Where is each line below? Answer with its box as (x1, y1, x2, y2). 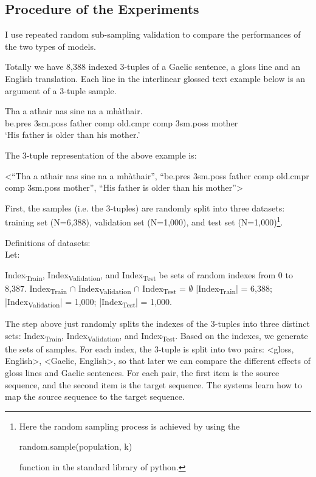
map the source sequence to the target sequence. (5, 390, 185, 403)
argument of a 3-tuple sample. (5, 84, 117, 97)
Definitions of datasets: (5, 236, 91, 249)
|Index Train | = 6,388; (196, 281, 272, 296)
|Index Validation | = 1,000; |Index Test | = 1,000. (5, 295, 172, 309)
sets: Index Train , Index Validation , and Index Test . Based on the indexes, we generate (5, 329, 308, 343)
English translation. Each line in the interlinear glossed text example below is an (5, 72, 306, 84)
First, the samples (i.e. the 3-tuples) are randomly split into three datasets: (5, 201, 285, 214)
